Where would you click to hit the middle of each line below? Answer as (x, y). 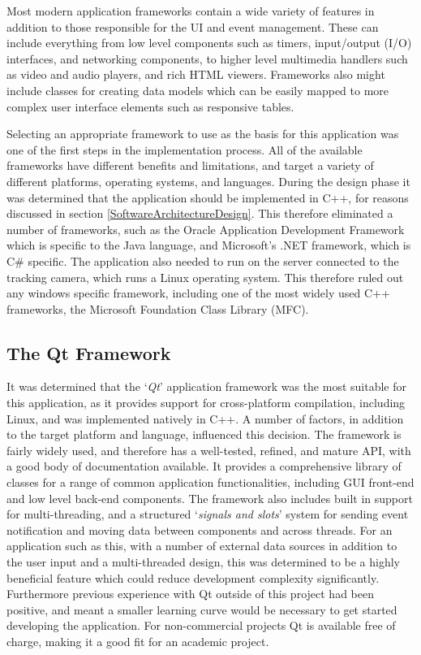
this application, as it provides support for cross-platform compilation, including (206, 403)
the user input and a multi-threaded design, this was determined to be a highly (204, 562)
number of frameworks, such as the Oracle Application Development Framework (206, 229)
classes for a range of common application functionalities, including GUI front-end (210, 482)
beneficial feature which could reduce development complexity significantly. (193, 577)
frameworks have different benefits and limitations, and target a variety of (190, 165)
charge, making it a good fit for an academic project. (138, 641)
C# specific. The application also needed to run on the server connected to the (203, 260)
